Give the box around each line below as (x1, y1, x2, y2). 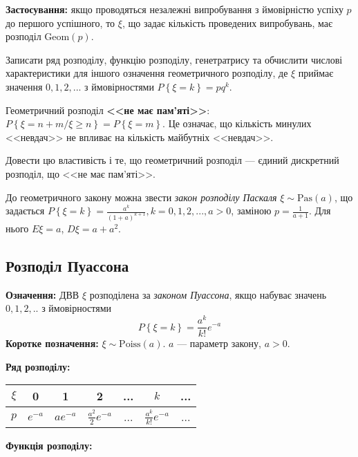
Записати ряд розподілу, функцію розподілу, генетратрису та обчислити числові (6, 52, 343, 66)
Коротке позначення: (6, 336, 99, 351)
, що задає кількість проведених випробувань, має (122, 15, 333, 30)
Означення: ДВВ (6, 287, 79, 301)
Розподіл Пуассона (6, 254, 129, 276)
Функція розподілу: (6, 438, 93, 453)
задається (6, 203, 45, 218)
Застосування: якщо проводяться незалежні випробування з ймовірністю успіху (6, 2, 343, 16)
